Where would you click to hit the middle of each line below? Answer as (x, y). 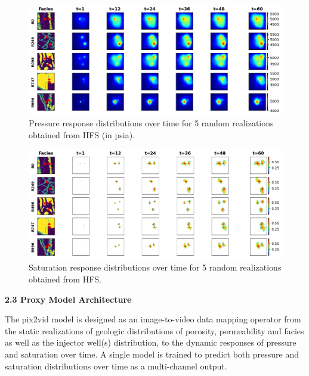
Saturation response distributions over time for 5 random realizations (155, 267)
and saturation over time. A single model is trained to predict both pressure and (152, 354)
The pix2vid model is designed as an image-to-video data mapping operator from (153, 319)
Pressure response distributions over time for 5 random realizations (151, 123)
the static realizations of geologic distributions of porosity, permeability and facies (154, 330)
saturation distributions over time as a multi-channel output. (116, 366)
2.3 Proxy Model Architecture (68, 299)
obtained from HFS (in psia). (82, 134)
